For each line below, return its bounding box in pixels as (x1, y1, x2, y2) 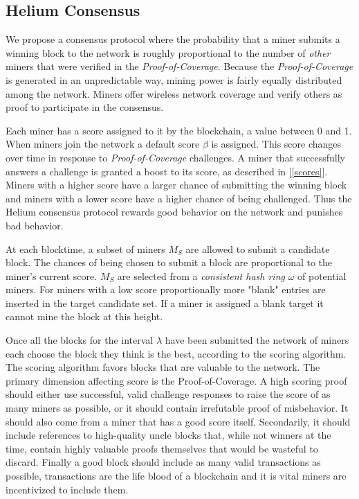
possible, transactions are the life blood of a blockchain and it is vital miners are (6, 469, 347, 483)
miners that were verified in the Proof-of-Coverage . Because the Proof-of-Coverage (6, 59, 353, 73)
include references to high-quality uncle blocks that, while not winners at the (6, 428, 331, 442)
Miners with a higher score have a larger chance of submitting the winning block (6, 177, 347, 192)
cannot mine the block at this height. (6, 309, 163, 324)
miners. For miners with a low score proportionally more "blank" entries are (6, 282, 326, 297)
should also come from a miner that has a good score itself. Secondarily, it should (6, 414, 351, 428)
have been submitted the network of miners (165, 333, 349, 347)
